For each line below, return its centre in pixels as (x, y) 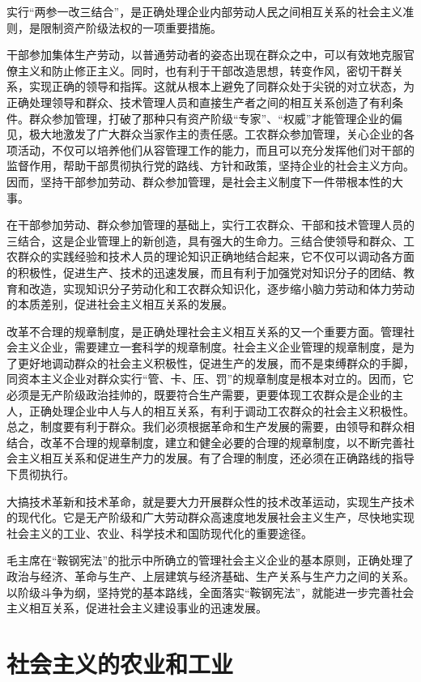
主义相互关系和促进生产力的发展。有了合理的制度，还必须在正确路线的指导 (216, 458)
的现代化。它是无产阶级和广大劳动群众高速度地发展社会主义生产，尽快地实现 (210, 517)
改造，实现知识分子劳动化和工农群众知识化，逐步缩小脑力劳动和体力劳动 (221, 288)
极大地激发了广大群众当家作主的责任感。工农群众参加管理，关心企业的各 (221, 134)
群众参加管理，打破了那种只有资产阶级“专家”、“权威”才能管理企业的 (210, 118)
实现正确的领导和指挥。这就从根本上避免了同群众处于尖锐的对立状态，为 (221, 86)
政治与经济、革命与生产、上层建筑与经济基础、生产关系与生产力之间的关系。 (210, 576)
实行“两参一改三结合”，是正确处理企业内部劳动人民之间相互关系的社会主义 (205, 11)
